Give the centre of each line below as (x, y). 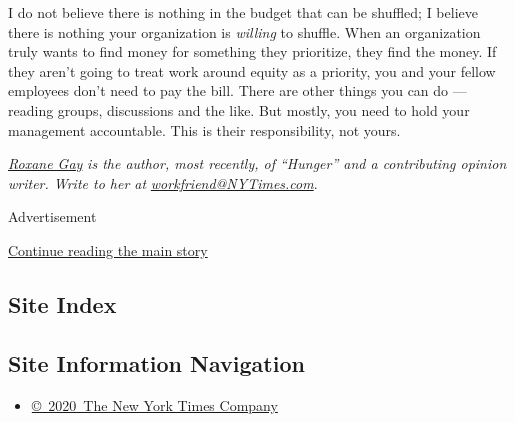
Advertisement (52, 216)
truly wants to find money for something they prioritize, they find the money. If (252, 51)
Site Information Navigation (156, 362)
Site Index (62, 303)
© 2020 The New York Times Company (154, 404)
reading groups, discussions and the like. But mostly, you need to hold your (239, 109)
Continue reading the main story (108, 249)
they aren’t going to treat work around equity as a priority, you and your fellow (252, 70)
